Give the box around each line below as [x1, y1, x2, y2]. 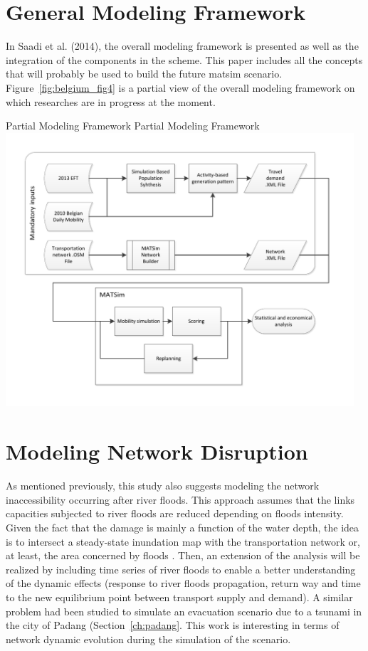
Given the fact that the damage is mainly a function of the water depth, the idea [6, 519, 359, 534]
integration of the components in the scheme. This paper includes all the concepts [6, 52, 363, 67]
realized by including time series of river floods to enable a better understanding [6, 561, 356, 576]
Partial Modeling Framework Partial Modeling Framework [6, 118, 260, 133]
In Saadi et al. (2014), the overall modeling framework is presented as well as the [6, 38, 359, 53]
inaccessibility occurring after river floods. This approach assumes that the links [6, 492, 355, 507]
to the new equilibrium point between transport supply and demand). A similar [6, 589, 353, 604]
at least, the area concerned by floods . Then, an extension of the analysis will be [6, 548, 360, 563]
